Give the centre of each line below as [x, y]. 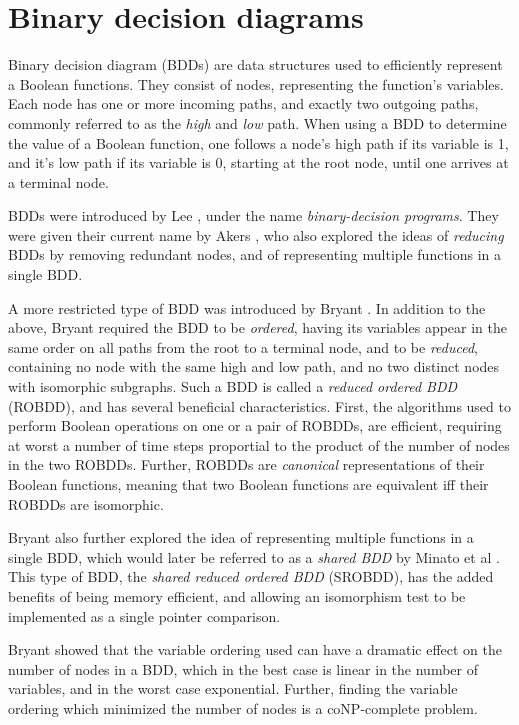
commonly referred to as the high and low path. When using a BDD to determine [257, 122]
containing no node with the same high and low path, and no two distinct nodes [254, 366]
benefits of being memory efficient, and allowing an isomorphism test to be [237, 595]
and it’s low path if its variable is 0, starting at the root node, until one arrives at [258, 162]
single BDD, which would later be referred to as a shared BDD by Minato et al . [254, 556]
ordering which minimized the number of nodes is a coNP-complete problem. [243, 707]
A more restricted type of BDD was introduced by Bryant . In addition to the [247, 307]
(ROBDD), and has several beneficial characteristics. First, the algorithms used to [259, 405]
